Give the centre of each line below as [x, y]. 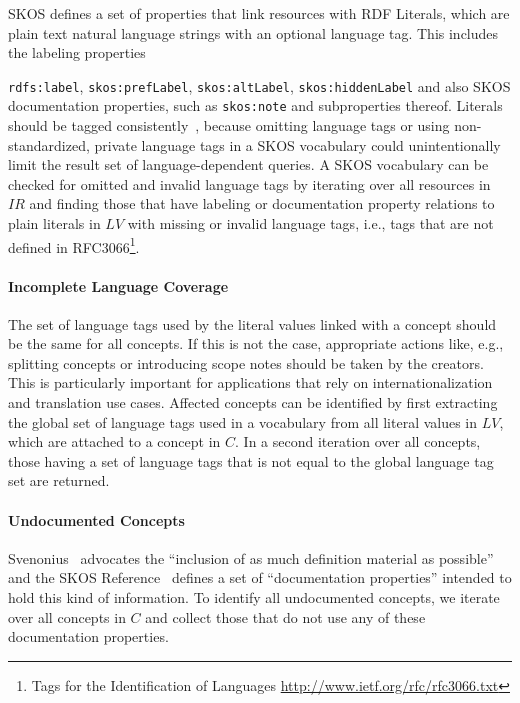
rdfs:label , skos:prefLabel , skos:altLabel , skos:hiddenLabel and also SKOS [259, 85]
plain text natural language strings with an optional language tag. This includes [253, 32]
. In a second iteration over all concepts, [358, 441]
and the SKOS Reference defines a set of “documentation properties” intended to [260, 577]
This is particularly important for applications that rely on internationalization [250, 382]
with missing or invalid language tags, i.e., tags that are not [310, 223]
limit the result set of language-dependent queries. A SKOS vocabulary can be [248, 164]
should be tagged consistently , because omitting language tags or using [229, 125]
